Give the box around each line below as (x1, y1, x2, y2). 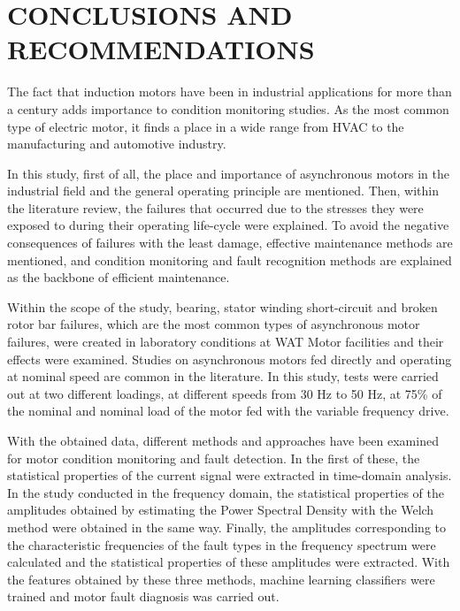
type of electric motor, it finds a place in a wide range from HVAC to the (7, 117, 404, 135)
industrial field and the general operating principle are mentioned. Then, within (7, 181, 440, 200)
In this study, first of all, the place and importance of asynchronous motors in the (7, 164, 449, 182)
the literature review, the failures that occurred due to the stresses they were (7, 198, 424, 217)
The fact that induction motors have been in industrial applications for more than (7, 82, 452, 101)
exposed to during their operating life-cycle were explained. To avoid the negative (7, 216, 449, 234)
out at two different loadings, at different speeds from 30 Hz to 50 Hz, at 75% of (7, 384, 442, 402)
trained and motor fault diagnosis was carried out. (7, 587, 280, 606)
